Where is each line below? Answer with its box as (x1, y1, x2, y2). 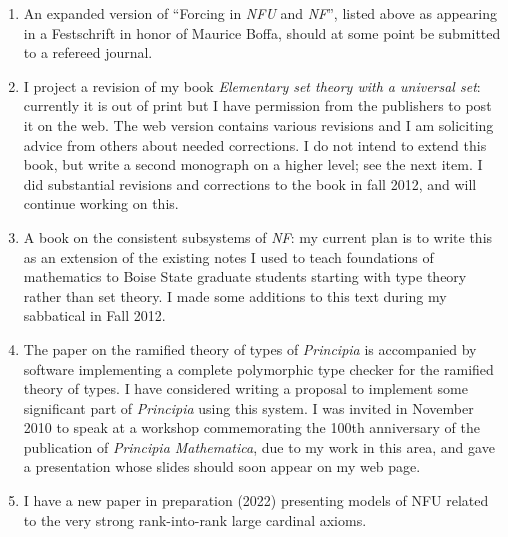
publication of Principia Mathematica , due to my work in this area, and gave (23, 436, 495, 457)
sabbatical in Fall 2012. (23, 305, 166, 326)
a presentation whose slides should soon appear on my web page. (23, 456, 421, 477)
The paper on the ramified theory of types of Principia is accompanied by (23, 338, 477, 359)
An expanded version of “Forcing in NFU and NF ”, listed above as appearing (23, 3, 497, 23)
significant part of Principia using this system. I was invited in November (23, 397, 474, 418)
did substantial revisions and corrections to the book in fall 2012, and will (23, 173, 477, 194)
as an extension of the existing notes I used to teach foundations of (23, 246, 434, 267)
